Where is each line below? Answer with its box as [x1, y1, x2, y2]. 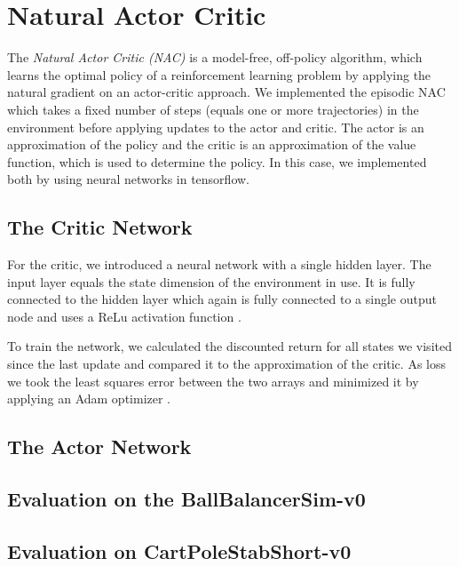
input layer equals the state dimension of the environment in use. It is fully [7, 272, 415, 291]
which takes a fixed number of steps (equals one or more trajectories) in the [7, 100, 419, 118]
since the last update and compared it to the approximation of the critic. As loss [7, 355, 446, 373]
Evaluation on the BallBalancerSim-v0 [7, 485, 366, 512]
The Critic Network [7, 213, 193, 241]
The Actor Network [7, 433, 192, 460]
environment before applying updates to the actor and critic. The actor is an [7, 117, 424, 136]
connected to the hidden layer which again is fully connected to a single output [7, 290, 437, 308]
